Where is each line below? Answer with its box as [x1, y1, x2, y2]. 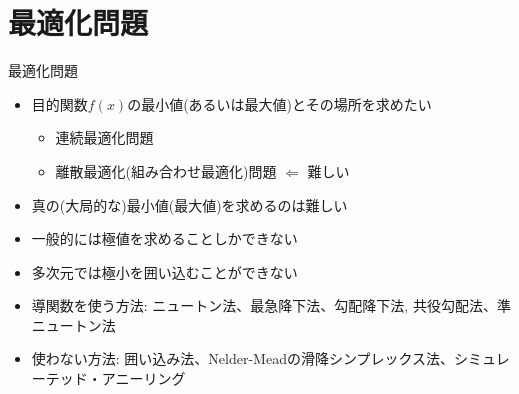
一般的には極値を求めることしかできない [31, 228, 298, 249]
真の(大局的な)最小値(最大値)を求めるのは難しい [31, 194, 348, 215]
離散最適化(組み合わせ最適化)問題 [55, 160, 277, 181]
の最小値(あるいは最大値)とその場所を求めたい [127, 93, 432, 114]
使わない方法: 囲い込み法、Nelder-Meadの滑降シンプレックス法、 [31, 348, 455, 369]
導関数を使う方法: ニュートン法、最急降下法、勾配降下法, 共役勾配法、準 [31, 295, 511, 316]
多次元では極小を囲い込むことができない [31, 261, 298, 282]
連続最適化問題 [55, 127, 154, 148]
